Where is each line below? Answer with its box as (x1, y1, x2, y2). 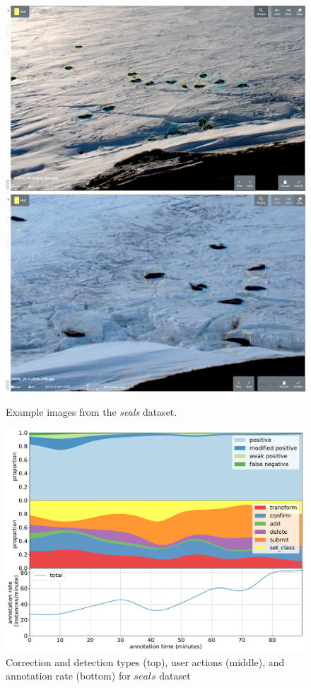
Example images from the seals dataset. (6, 404, 177, 419)
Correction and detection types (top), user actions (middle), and (6, 654, 285, 669)
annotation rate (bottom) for (6, 668, 131, 683)
